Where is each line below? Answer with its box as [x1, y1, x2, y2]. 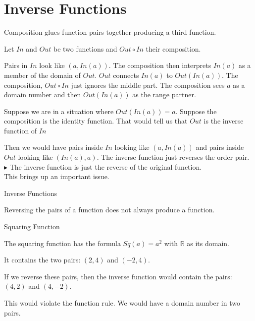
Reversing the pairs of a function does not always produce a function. [4, 204, 215, 215]
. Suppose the [175, 106, 217, 116]
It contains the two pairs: [4, 255, 81, 265]
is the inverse [204, 116, 244, 126]
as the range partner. [132, 89, 196, 100]
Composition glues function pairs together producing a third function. [4, 27, 216, 37]
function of [4, 125, 37, 135]
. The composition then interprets [108, 60, 211, 70]
